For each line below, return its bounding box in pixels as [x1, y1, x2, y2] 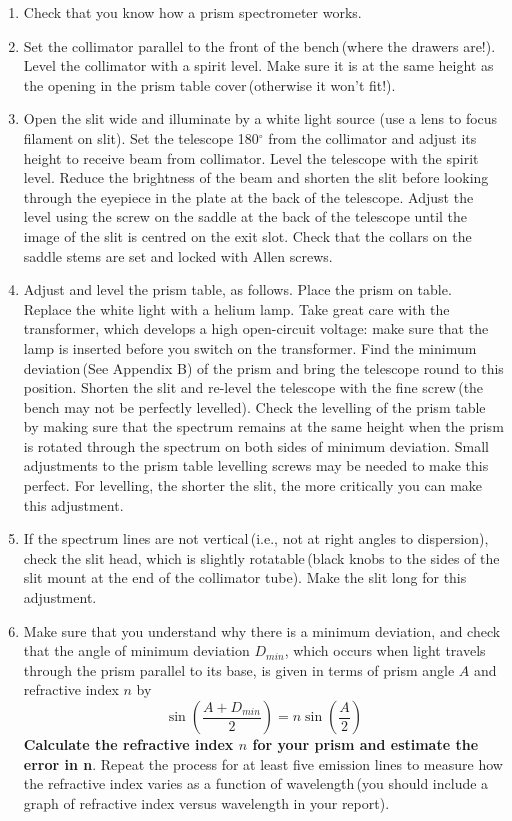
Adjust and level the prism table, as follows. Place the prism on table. [23, 279, 452, 300]
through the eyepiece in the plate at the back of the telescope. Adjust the [23, 186, 474, 207]
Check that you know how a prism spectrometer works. [23, 2, 362, 22]
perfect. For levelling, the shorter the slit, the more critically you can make [23, 475, 483, 496]
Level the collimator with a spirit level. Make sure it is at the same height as [23, 55, 494, 76]
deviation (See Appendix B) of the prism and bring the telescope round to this [23, 357, 504, 378]
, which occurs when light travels [284, 640, 486, 661]
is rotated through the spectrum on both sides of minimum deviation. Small [23, 435, 489, 456]
